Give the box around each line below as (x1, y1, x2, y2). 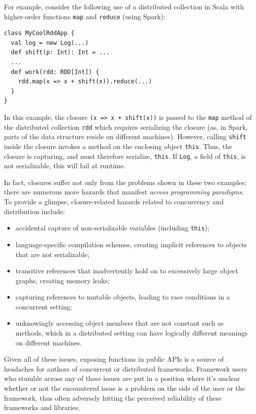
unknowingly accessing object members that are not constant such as (15, 318, 224, 328)
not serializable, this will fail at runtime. (4, 160, 126, 171)
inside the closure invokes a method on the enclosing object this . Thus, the (4, 141, 232, 151)
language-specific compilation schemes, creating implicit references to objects (15, 239, 247, 249)
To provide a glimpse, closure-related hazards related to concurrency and (4, 196, 224, 207)
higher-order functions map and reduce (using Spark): (4, 11, 165, 21)
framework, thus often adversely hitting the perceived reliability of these (4, 392, 222, 403)
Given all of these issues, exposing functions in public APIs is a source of (4, 354, 224, 364)
